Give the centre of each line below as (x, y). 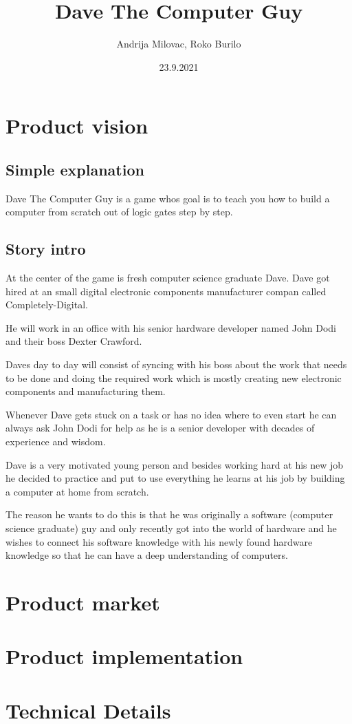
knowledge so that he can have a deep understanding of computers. (147, 555)
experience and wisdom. (56, 441)
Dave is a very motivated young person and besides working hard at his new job (175, 464)
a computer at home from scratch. (77, 491)
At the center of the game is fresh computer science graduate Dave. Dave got (168, 278)
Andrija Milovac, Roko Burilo (179, 44)
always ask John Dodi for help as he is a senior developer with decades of (160, 428)
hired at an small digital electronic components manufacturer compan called (166, 291)
